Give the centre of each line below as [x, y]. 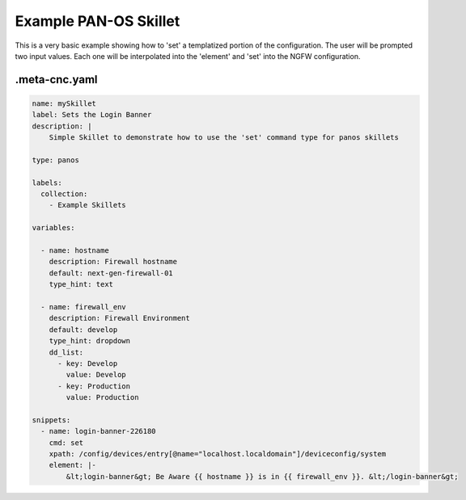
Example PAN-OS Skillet [97, 21]
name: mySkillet [64, 103]
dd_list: [66, 352]
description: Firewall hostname [113, 262]
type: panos [56, 160]
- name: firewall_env [84, 307]
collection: [64, 194]
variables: [53, 228]
